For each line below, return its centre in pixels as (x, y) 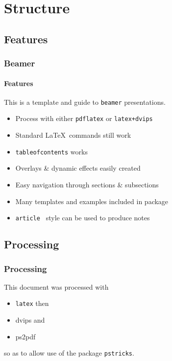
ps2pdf (25, 336)
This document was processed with (56, 286)
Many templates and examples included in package (92, 201)
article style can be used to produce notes (83, 218)
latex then (32, 303)
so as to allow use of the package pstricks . (69, 353)
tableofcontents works (51, 151)
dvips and (30, 320)
